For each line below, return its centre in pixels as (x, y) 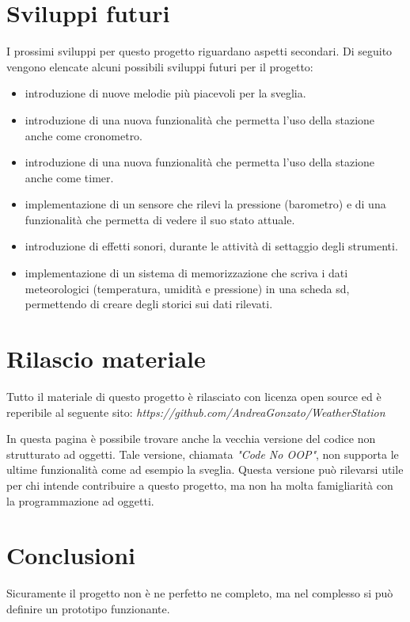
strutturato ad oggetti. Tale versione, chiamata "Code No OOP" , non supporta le (203, 454)
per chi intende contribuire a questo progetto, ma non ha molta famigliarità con (200, 485)
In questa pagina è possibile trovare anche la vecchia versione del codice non (191, 439)
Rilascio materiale (106, 359)
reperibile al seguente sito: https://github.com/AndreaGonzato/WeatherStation (196, 412)
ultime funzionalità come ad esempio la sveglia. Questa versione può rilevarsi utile (205, 469)
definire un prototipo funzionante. (88, 608)
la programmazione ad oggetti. (80, 500)
